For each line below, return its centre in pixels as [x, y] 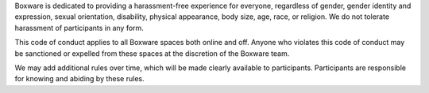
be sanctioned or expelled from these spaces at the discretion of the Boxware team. [152, 53]
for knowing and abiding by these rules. [79, 79]
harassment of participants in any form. [79, 28]
